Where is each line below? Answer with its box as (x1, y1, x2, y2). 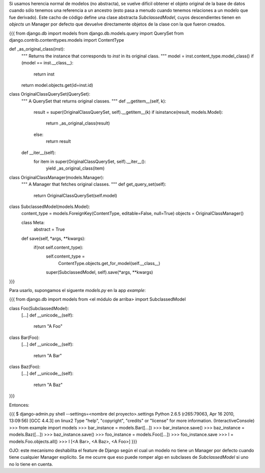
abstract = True (33, 226, 65, 233)
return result (46, 138, 71, 144)
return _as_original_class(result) (46, 120, 110, 126)
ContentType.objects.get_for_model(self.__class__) (58, 260, 160, 266)
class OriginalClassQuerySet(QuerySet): (9, 91, 90, 97)
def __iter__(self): (21, 150, 56, 156)
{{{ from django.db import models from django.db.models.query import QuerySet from (9, 30, 184, 36)
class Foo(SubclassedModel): (9, 305, 69, 311)
